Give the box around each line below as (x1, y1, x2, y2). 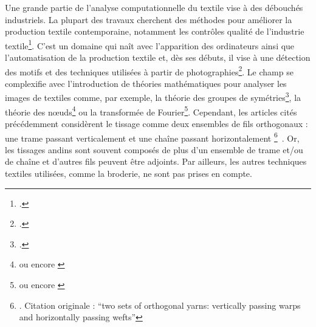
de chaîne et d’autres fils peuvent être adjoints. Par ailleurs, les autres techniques (5, 155, 307, 168)
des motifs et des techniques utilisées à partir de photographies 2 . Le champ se (5, 63, 294, 78)
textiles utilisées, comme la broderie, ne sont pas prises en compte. (5, 167, 252, 179)
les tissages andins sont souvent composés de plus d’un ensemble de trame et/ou (5, 143, 303, 156)
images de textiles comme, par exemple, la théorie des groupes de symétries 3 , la (5, 89, 301, 104)
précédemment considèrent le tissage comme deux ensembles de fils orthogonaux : (5, 117, 308, 129)
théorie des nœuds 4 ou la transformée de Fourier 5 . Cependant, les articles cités (5, 103, 297, 118)
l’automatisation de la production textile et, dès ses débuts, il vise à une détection (5, 51, 311, 64)
